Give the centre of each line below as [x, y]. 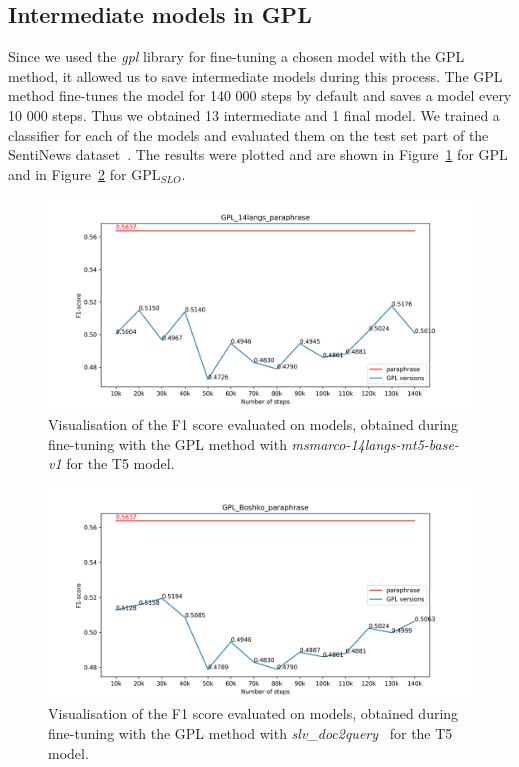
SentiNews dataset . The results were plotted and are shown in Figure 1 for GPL [258, 154]
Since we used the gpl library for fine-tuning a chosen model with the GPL [236, 56]
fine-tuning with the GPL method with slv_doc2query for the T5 [250, 732]
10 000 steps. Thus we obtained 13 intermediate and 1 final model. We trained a [254, 114]
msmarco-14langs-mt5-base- [375, 443]
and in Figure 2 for [67, 173]
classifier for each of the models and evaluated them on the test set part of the [248, 134]
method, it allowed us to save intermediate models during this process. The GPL [255, 75]
